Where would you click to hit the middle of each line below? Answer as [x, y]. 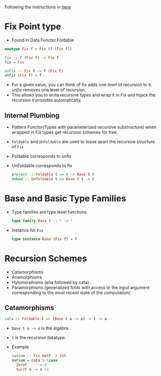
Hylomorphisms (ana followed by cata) [50, 282]
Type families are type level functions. [49, 212]
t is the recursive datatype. [39, 338]
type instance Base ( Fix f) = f [44, 239]
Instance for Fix [27, 230]
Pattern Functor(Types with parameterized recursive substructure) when [84, 127]
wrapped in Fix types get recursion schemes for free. [65, 132]
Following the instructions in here [38, 7]
